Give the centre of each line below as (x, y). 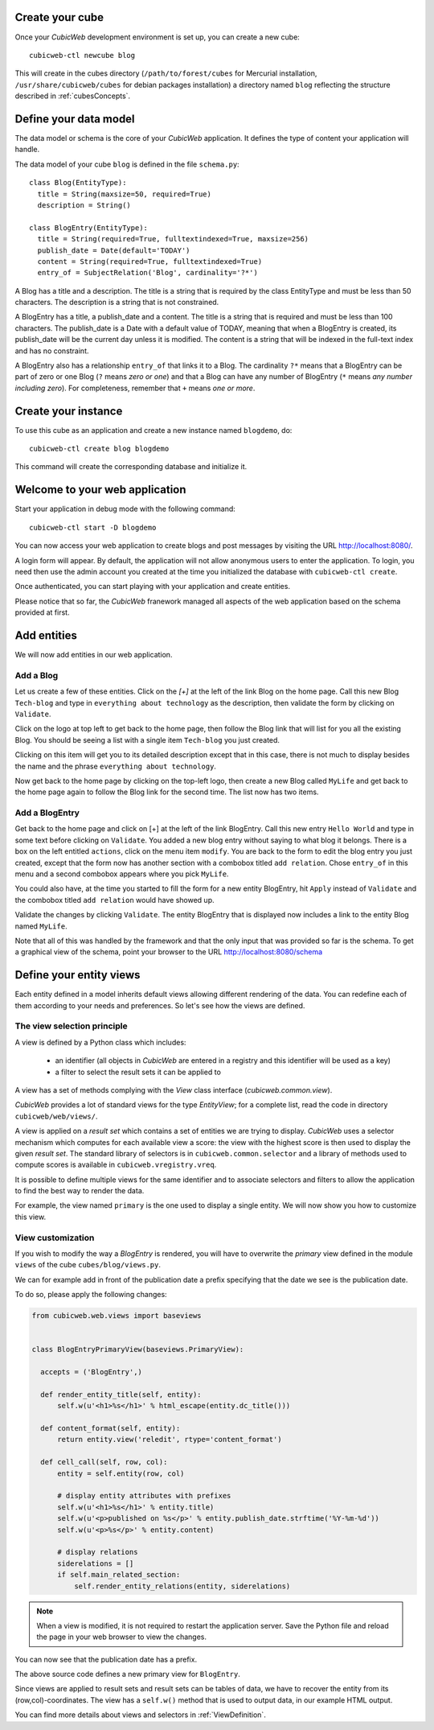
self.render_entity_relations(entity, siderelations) (182, 1586)
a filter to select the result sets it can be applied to (138, 1072)
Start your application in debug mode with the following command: (125, 509)
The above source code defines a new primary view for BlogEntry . (128, 1674)
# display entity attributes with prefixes (144, 1496)
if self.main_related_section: (119, 1575)
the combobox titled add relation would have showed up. (115, 900)
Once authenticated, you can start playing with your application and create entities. (153, 587)
